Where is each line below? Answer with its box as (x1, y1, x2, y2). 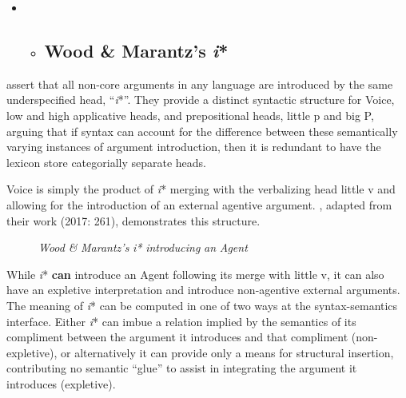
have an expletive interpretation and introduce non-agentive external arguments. (6, 281, 400, 298)
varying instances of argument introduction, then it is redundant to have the (6, 138, 381, 155)
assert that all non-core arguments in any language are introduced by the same (6, 75, 393, 92)
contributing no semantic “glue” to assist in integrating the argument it (6, 360, 357, 376)
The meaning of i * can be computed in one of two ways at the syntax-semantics (6, 297, 398, 313)
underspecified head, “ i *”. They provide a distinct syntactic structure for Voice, (6, 91, 395, 108)
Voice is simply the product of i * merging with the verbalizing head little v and (6, 181, 396, 197)
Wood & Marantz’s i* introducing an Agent (38, 239, 248, 256)
